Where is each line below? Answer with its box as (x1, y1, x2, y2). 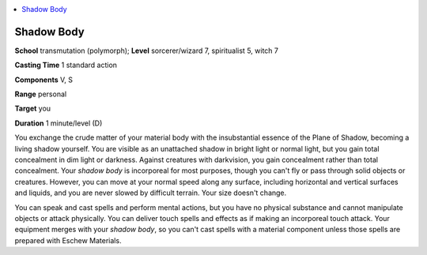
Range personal (14, 89, 67, 99)
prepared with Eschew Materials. (14, 235, 122, 245)
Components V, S (14, 75, 73, 84)
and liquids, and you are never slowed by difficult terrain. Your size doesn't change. (14, 188, 287, 197)
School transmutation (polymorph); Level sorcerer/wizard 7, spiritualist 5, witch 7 (14, 46, 278, 55)
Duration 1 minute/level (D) (14, 118, 103, 128)
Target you (14, 103, 51, 114)
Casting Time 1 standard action (14, 60, 118, 70)
